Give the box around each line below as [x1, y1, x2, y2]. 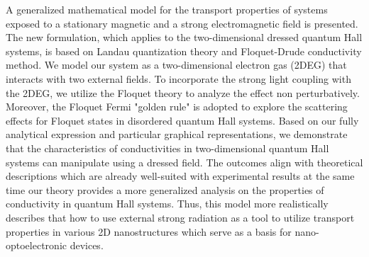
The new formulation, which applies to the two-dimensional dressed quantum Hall [6, 30, 363, 45]
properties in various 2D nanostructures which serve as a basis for [6, 224, 292, 239]
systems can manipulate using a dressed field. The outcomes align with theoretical [6, 154, 363, 169]
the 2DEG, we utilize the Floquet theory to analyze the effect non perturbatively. [6, 85, 360, 100]
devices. [70, 238, 104, 253]
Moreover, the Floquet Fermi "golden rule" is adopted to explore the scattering [6, 99, 348, 114]
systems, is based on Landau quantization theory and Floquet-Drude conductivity [6, 43, 362, 58]
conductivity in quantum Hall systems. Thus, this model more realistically [6, 196, 329, 211]
